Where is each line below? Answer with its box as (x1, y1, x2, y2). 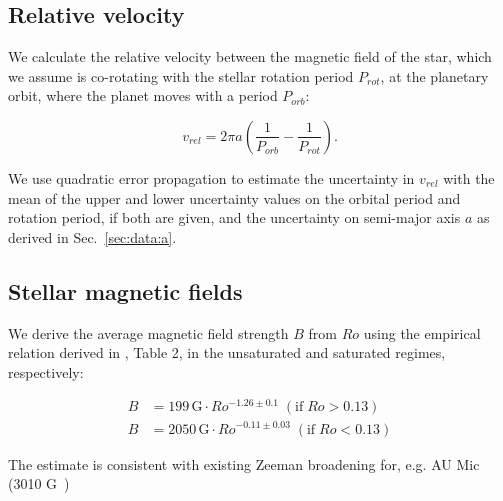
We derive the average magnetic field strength (8, 322, 289, 343)
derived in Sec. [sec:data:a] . (8, 226, 177, 247)
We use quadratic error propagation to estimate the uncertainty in (8, 167, 415, 188)
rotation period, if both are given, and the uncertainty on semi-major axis (8, 207, 461, 228)
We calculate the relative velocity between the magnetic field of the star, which (8, 46, 492, 67)
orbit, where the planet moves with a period (8, 85, 278, 106)
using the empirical (363, 322, 481, 343)
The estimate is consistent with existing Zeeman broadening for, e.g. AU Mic (8, 453, 480, 474)
